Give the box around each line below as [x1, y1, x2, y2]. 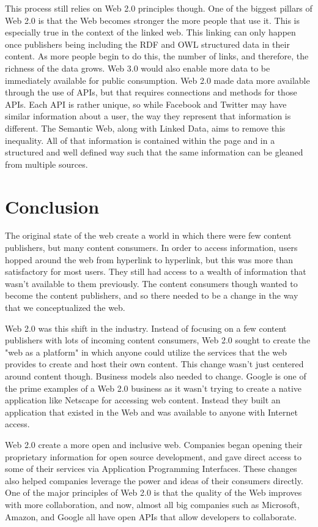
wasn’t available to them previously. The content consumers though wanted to [5, 277, 298, 290]
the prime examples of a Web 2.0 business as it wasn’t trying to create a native [5, 381, 302, 394]
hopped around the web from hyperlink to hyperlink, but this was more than [5, 253, 293, 266]
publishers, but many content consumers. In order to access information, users [5, 241, 298, 254]
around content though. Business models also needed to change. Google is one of [5, 369, 306, 382]
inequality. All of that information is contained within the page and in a [5, 133, 275, 146]
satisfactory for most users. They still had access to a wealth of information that [5, 265, 306, 278]
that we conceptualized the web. [5, 301, 125, 313]
